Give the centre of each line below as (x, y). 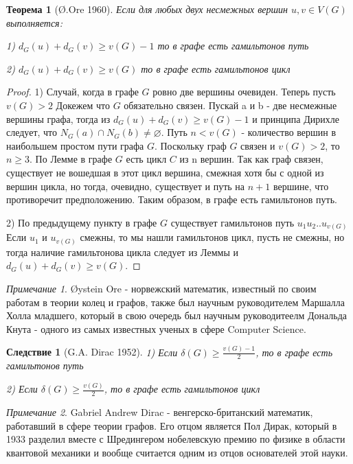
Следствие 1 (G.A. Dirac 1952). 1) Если (92, 352)
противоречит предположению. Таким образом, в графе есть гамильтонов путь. (172, 199)
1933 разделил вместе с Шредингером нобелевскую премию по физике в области (176, 439)
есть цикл (146, 159)
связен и (258, 145)
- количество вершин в (289, 132)
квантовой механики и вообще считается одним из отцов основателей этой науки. (177, 452)
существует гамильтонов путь (232, 222)
